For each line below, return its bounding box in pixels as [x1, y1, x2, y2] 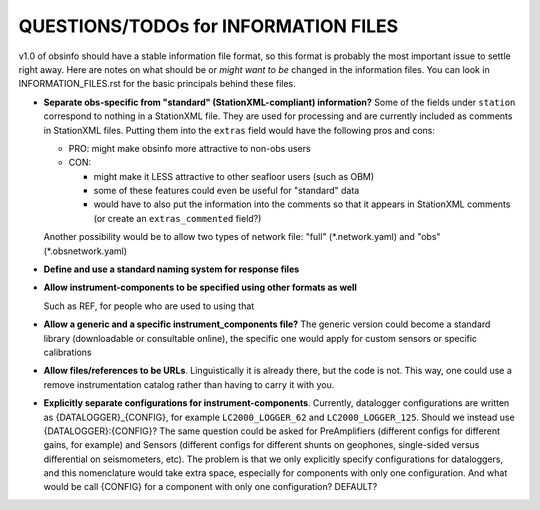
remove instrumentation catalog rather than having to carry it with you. [43, 378, 335, 390]
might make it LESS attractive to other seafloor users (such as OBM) [93, 170, 375, 182]
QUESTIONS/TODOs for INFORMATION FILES [18, 15, 399, 37]
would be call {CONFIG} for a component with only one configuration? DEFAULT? [43, 481, 378, 493]
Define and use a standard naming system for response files [43, 263, 300, 275]
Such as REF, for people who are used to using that [43, 300, 255, 312]
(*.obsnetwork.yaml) [43, 245, 128, 257]
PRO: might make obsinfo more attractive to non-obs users [68, 142, 311, 154]
